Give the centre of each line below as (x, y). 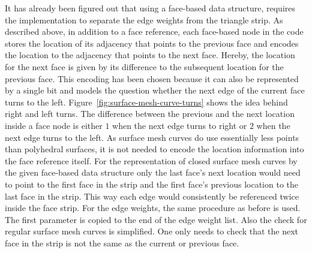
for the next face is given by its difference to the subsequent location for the (144, 66)
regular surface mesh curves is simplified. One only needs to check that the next (152, 231)
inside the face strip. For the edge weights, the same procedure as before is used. (153, 208)
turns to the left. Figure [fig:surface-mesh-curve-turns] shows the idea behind (146, 102)
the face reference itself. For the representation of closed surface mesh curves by (151, 160)
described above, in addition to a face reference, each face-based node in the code (154, 31)
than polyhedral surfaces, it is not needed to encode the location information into (154, 149)
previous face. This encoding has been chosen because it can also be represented (152, 78)
